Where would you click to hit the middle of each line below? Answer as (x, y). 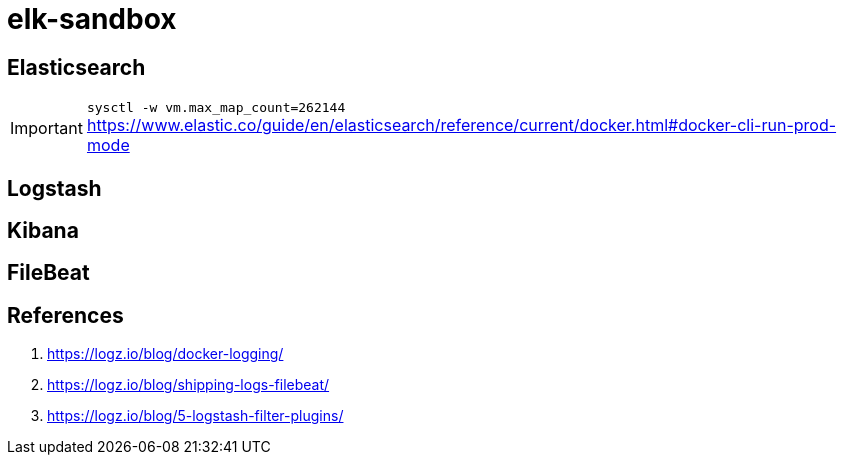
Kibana (43, 231)
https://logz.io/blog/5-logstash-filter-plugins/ (195, 416)
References (65, 315)
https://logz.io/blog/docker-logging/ (165, 354)
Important (46, 127)
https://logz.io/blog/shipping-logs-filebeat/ (188, 385)
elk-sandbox (92, 19)
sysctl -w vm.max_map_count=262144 (216, 108)
